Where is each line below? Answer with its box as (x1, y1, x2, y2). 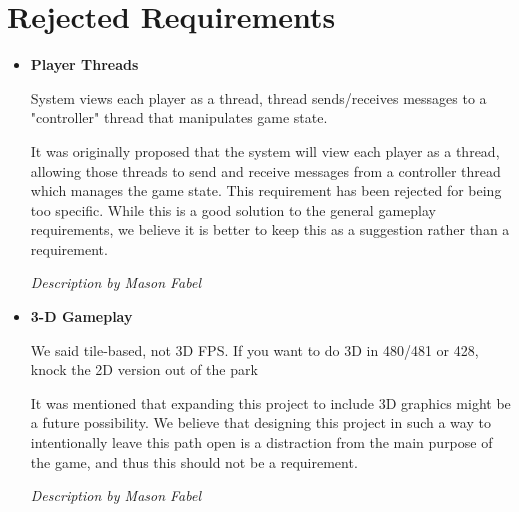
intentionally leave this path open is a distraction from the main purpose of (30, 432, 493, 453)
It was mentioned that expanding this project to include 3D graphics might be (30, 392, 511, 413)
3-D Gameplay (30, 306, 133, 327)
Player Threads (30, 54, 139, 75)
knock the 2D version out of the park (30, 359, 258, 380)
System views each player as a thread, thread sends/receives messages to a (30, 87, 487, 108)
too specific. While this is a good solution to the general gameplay (30, 199, 436, 220)
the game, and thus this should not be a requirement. (30, 451, 358, 472)
